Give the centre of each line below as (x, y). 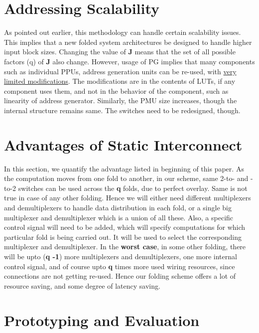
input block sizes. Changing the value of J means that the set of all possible (120, 52)
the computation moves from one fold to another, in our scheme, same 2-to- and (126, 178)
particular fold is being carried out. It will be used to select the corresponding (123, 237)
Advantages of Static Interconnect (123, 144)
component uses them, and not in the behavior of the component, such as (116, 90)
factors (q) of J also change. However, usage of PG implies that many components (129, 61)
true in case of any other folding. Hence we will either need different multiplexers (128, 198)
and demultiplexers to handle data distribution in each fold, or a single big (118, 207)
